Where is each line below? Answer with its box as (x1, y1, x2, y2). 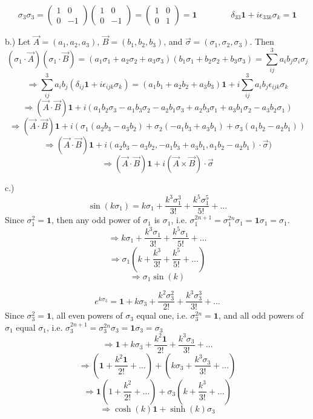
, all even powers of (51, 309, 123, 322)
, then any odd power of (51, 213, 140, 226)
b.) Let (5, 35, 31, 48)
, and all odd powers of (218, 309, 304, 322)
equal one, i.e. (136, 309, 188, 322)
